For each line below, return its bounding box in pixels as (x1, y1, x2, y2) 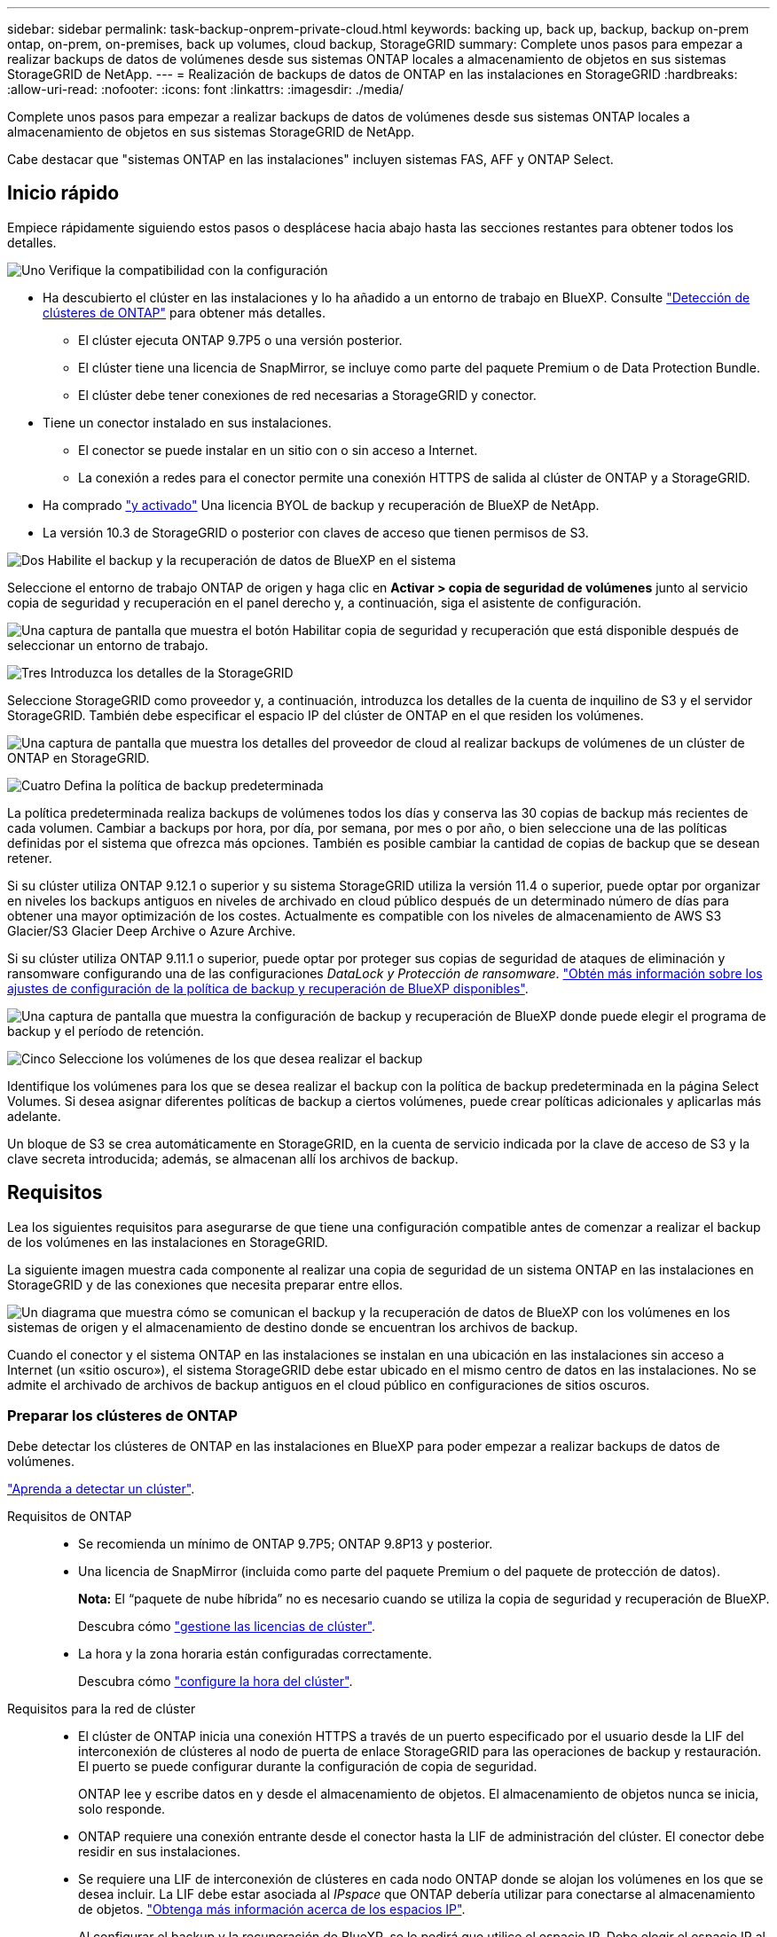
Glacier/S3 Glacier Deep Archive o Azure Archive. (7, 922, 296, 938)
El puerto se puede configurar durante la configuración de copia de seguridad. (78, 1759, 538, 1775)
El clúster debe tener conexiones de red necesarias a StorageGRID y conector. (78, 387, 537, 403)
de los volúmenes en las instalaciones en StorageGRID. (7, 1234, 328, 1250)
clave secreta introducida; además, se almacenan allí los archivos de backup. (7, 1150, 459, 1166)
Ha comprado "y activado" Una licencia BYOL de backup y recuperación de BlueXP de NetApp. (43, 497, 600, 513)
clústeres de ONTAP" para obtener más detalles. (43, 304, 326, 320)
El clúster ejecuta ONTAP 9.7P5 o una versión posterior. (78, 332, 403, 348)
